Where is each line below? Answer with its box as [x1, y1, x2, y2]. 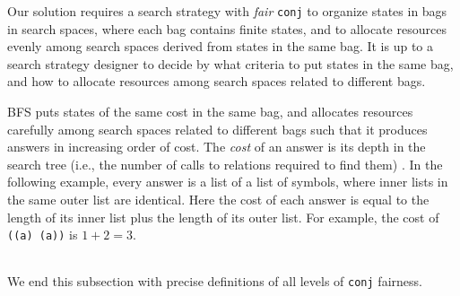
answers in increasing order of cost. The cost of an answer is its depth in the [7, 137, 426, 156]
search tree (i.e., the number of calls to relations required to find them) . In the [7, 154, 443, 173]
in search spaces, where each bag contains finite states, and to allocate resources [7, 19, 447, 38]
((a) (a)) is [7, 225, 78, 244]
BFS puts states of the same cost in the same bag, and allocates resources [7, 102, 413, 121]
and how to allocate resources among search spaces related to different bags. [7, 72, 426, 91]
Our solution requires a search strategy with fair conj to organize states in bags [7, 2, 447, 20]
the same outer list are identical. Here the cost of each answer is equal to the [7, 190, 430, 208]
